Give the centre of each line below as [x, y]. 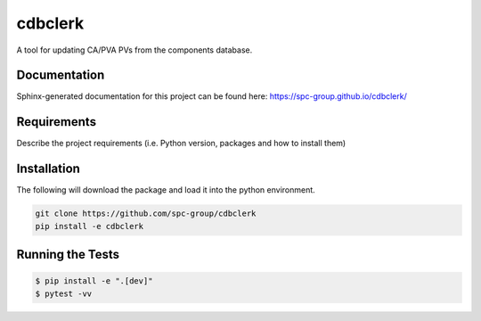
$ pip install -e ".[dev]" [94, 281]
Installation [48, 169]
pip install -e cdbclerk [90, 226]
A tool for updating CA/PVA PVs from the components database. [135, 50]
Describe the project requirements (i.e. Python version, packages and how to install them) [181, 144]
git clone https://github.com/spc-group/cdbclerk [146, 214]
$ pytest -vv [64, 293]
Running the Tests [68, 255]
